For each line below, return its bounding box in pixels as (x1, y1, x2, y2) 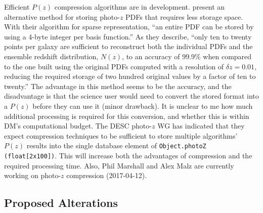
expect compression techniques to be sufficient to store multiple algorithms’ (4, 130, 238, 141)
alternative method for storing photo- (4, 11, 120, 22)
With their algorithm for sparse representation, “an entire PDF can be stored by (4, 21, 254, 32)
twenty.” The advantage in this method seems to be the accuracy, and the (4, 80, 232, 91)
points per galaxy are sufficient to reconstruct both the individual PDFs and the (4, 41, 253, 52)
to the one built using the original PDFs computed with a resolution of (4, 61, 224, 71)
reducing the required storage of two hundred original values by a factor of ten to (4, 71, 256, 81)
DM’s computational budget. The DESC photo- (4, 120, 152, 131)
